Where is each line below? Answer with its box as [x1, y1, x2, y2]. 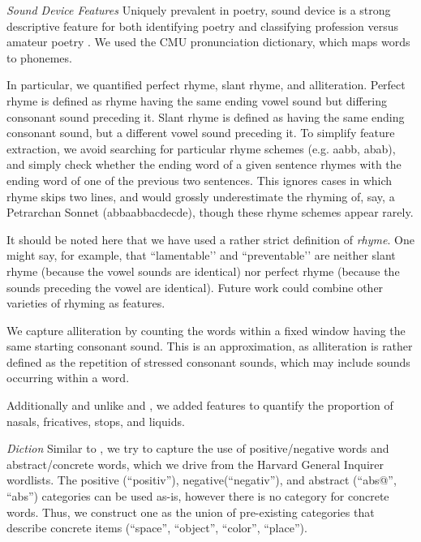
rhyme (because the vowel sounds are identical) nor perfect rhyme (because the [6, 262, 400, 279]
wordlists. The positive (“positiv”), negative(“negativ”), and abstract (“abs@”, [6, 471, 397, 488]
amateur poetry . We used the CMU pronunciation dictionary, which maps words [6, 33, 410, 50]
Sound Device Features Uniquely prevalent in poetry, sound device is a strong [6, 2, 391, 18]
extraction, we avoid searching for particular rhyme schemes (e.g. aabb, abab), [6, 140, 396, 157]
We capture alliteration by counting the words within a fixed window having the [6, 321, 406, 338]
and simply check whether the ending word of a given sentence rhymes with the [6, 156, 402, 173]
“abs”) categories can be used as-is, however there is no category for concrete [6, 488, 389, 505]
